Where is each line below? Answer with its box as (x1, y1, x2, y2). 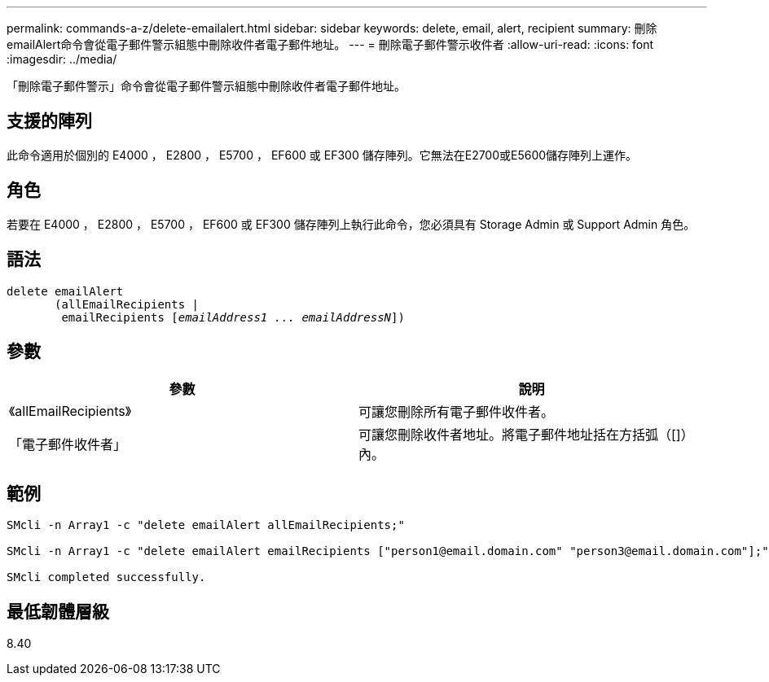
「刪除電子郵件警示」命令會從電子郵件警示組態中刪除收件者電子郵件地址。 (7, 79, 406, 93)
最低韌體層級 (7, 601, 109, 622)
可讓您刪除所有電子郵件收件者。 (358, 404, 555, 421)
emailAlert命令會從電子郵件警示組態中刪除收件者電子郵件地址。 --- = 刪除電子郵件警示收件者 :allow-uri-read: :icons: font (7, 37, 654, 51)
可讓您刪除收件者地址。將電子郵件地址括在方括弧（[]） (358, 426, 694, 444)
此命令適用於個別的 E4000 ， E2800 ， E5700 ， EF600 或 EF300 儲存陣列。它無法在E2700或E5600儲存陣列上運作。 (7, 147, 638, 162)
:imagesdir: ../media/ (7, 52, 117, 66)
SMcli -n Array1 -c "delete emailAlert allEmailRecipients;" (7, 518, 405, 532)
